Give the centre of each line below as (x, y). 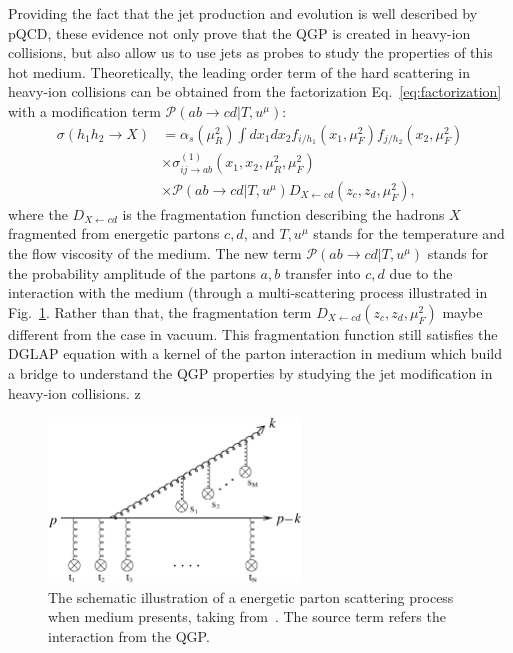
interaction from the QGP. (129, 635)
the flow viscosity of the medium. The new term (155, 253)
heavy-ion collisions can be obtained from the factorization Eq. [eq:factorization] (255, 91)
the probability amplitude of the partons (132, 272)
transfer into (322, 272)
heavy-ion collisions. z (74, 392)
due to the (421, 272)
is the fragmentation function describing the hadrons (283, 213)
